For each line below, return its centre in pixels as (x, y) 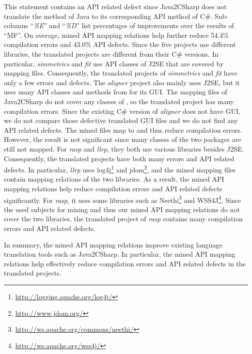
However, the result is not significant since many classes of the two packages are (123, 139)
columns (16, 25)
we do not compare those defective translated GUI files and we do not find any (121, 120)
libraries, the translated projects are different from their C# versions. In (111, 54)
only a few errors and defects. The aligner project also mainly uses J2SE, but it (122, 82)
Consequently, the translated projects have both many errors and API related (119, 158)
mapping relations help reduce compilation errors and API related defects (113, 188)
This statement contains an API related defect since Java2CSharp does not (115, 6)
